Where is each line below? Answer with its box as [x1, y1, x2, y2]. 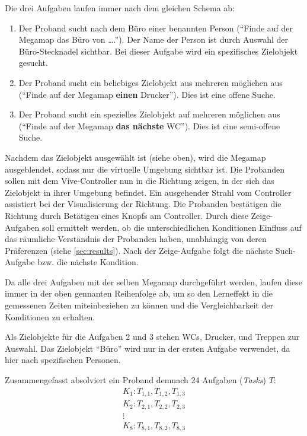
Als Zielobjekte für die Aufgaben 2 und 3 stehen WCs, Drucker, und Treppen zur [5, 330, 300, 343]
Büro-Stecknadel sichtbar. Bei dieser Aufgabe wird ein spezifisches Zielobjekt [18, 44, 298, 57]
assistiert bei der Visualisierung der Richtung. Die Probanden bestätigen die [5, 198, 282, 210]
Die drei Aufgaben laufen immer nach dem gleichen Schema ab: [5, 2, 235, 14]
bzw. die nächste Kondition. [37, 256, 139, 268]
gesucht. [18, 56, 48, 69]
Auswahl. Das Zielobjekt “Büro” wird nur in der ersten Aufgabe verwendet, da [5, 342, 290, 354]
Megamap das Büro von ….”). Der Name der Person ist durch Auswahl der [18, 33, 288, 46]
